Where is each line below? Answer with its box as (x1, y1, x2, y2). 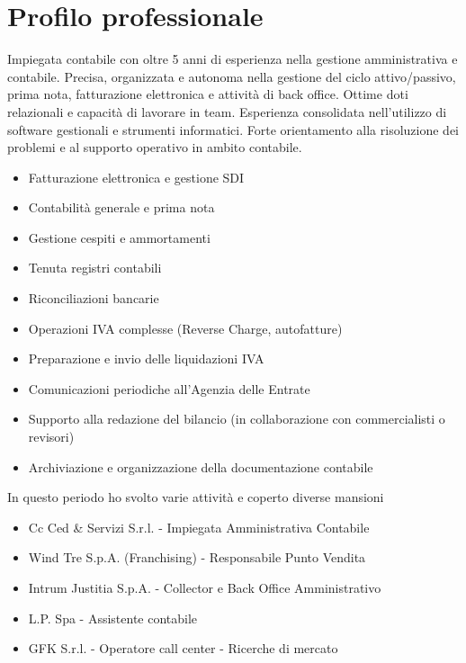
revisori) (28, 427, 75, 446)
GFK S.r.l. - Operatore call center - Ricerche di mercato (28, 639, 338, 658)
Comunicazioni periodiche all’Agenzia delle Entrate (28, 379, 310, 398)
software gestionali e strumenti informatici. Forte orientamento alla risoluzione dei (7, 120, 460, 139)
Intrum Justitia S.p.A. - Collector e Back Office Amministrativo (28, 578, 381, 596)
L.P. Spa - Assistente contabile (28, 608, 198, 627)
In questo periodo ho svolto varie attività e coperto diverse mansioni (7, 488, 384, 506)
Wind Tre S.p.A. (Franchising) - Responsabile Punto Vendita (28, 548, 366, 567)
